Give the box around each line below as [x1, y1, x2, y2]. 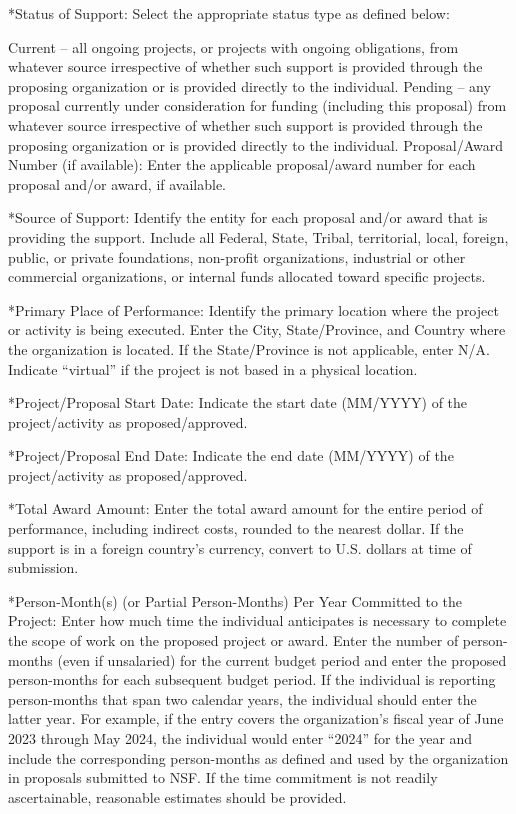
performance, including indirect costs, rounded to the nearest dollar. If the [8, 518, 464, 539]
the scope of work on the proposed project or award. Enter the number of [8, 630, 459, 651]
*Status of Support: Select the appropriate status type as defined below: [8, 3, 450, 23]
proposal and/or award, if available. [8, 173, 227, 194]
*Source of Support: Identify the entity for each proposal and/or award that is [8, 207, 488, 228]
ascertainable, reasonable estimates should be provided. [8, 786, 347, 807]
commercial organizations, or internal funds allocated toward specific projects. [8, 266, 486, 287]
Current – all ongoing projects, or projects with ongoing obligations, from [8, 36, 459, 57]
